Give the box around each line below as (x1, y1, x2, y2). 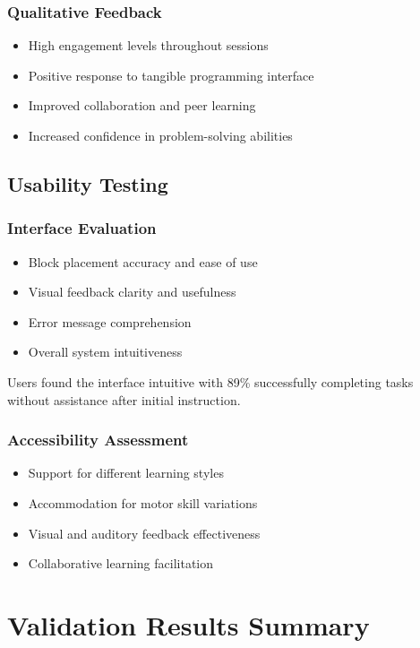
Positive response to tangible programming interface (28, 65, 314, 84)
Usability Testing (7, 169, 168, 197)
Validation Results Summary (7, 606, 370, 643)
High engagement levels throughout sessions (28, 36, 269, 55)
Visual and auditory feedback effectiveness (28, 523, 261, 542)
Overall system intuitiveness (28, 342, 183, 361)
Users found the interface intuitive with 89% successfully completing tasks (7, 372, 414, 391)
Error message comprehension (28, 312, 192, 331)
